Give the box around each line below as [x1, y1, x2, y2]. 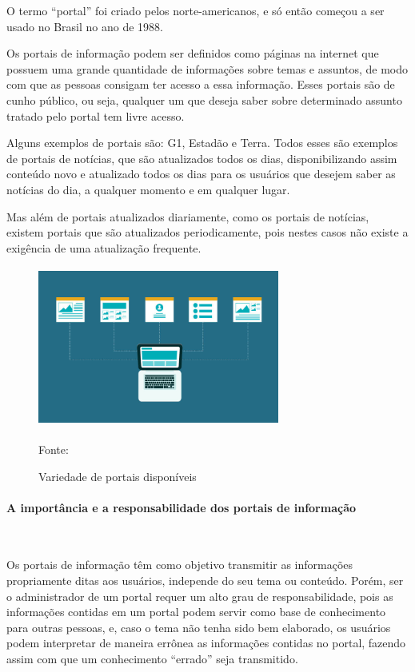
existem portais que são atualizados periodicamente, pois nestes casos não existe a [6, 224, 409, 241]
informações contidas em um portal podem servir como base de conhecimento [6, 603, 386, 620]
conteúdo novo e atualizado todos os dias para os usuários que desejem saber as [6, 165, 396, 182]
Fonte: [38, 440, 69, 457]
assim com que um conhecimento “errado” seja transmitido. [6, 650, 298, 667]
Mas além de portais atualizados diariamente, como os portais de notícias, [6, 208, 369, 225]
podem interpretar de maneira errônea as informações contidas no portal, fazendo [6, 634, 406, 651]
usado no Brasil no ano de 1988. [6, 18, 163, 34]
